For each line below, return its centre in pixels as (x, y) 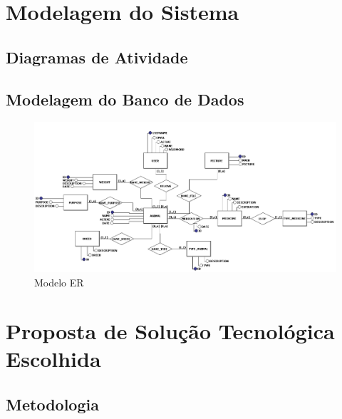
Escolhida (53, 359)
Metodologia (52, 404)
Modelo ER (59, 282)
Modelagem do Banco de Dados (125, 99)
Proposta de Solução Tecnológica (170, 331)
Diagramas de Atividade (97, 57)
